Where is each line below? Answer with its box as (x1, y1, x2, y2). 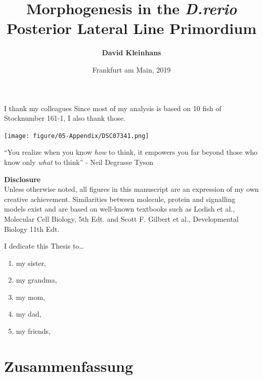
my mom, (16, 291, 46, 302)
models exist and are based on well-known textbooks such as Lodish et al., (4, 203, 235, 214)
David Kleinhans (102, 47, 161, 58)
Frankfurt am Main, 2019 (92, 64, 171, 75)
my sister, (16, 257, 47, 268)
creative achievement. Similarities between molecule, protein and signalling (4, 193, 236, 204)
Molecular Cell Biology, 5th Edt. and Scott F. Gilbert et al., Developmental (4, 213, 239, 224)
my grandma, (16, 274, 57, 285)
